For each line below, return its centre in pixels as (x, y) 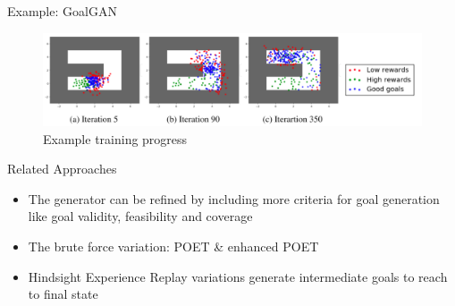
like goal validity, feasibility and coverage (140, 216)
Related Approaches (62, 169)
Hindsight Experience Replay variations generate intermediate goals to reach (238, 276)
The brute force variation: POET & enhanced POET (173, 246)
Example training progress (115, 138)
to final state (63, 294)
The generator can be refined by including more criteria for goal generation (234, 198)
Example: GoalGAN (62, 11)
